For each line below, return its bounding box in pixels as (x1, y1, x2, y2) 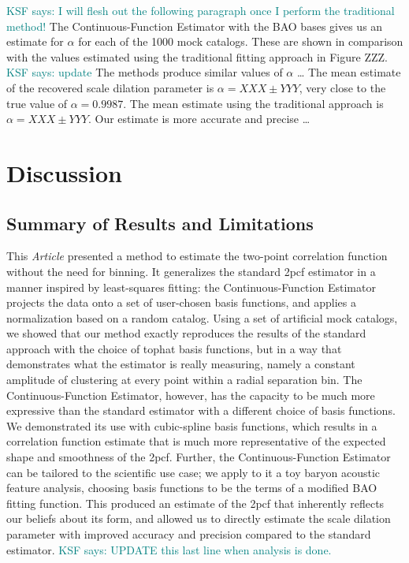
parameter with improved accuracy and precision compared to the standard (6, 526, 371, 542)
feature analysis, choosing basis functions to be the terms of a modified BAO (6, 479, 377, 496)
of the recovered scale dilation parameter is (6, 79, 214, 95)
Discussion (6, 156, 122, 188)
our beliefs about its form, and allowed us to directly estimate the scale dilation (6, 510, 391, 527)
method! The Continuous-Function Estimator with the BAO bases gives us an (6, 17, 383, 34)
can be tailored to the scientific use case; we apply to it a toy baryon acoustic (6, 464, 380, 480)
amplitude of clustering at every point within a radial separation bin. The (6, 371, 363, 388)
